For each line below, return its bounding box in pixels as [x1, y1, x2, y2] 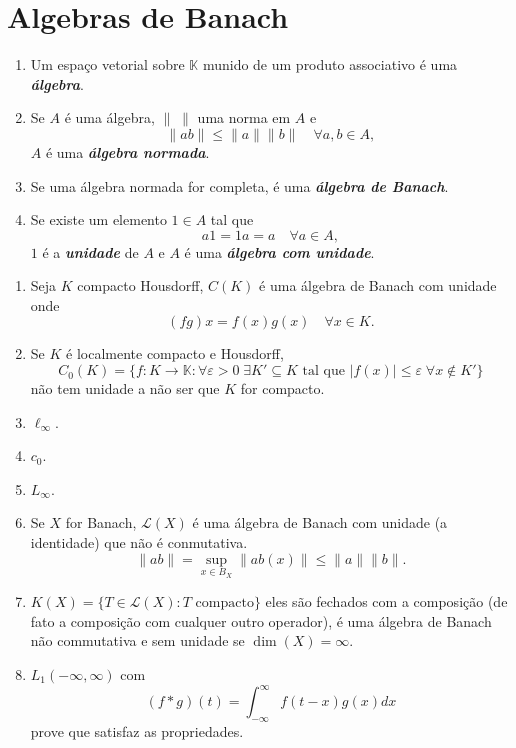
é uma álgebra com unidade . [184, 241, 375, 262]
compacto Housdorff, [77, 275, 204, 296]
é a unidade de [42, 241, 139, 262]
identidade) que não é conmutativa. [30, 532, 248, 553]
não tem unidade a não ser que [30, 378, 220, 399]
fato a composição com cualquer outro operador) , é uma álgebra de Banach [30, 610, 492, 631]
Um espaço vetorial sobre [30, 54, 185, 75]
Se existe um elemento [30, 209, 167, 230]
